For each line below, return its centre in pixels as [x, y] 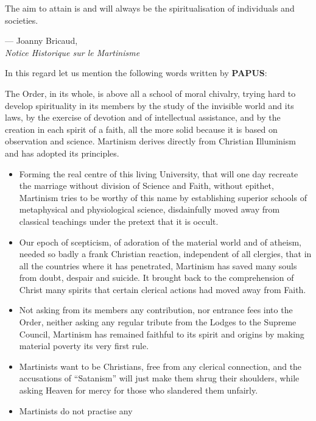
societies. [22, 20]
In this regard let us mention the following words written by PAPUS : [136, 73]
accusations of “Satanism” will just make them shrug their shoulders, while [159, 378]
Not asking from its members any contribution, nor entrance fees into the [156, 310]
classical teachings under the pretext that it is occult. [119, 221]
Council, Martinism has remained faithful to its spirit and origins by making [162, 334]
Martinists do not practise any [76, 410]
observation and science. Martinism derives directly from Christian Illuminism [150, 141]
